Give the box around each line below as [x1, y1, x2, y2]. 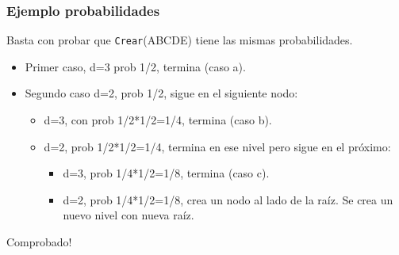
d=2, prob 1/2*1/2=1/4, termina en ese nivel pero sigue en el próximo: [44, 138, 391, 154]
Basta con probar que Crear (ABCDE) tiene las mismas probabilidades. [6, 32, 353, 48]
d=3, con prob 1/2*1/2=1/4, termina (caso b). [44, 112, 272, 128]
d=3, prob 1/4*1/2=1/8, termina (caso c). [63, 165, 270, 181]
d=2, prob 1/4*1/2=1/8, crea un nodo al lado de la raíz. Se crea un [63, 191, 393, 207]
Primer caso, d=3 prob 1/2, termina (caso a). [25, 58, 246, 74]
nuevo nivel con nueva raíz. [63, 207, 194, 223]
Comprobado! [6, 234, 72, 250]
